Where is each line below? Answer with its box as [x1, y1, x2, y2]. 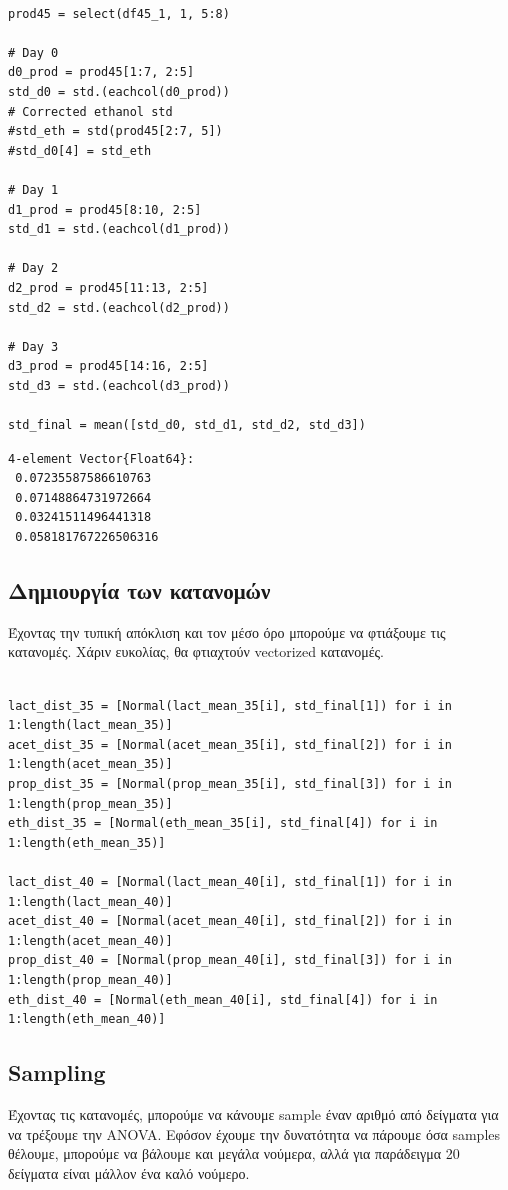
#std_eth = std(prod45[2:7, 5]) [8, 124, 223, 139]
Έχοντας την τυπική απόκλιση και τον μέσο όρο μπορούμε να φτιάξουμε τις [8, 621, 446, 642]
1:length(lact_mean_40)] [8, 894, 173, 909]
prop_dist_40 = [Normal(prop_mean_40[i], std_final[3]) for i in [8, 953, 452, 968]
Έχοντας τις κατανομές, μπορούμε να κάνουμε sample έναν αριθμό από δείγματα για [8, 1103, 499, 1124]
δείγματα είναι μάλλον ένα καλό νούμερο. [8, 1162, 250, 1183]
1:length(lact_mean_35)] [8, 718, 173, 733]
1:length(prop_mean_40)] [8, 972, 173, 987]
